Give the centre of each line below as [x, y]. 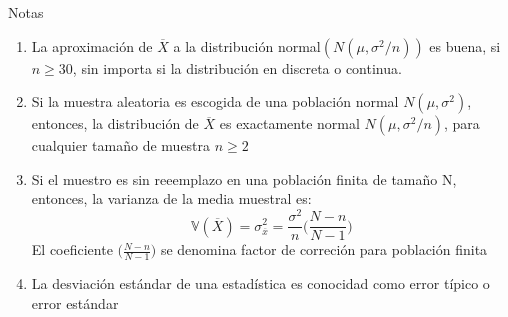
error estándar [75, 302]
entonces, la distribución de [115, 123]
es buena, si [465, 45]
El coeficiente [72, 249]
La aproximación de [92, 45]
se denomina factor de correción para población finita [324, 249]
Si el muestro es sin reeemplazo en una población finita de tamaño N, [244, 178]
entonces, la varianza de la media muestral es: [171, 198]
